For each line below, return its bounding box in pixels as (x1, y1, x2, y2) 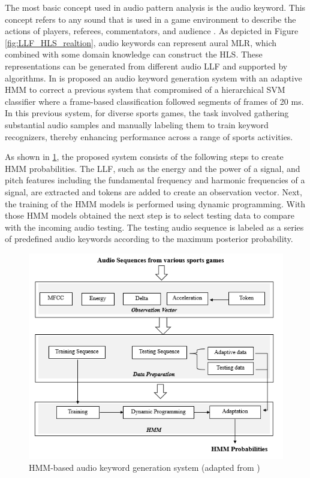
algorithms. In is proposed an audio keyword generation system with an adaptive (5, 71, 302, 84)
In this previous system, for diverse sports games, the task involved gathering (5, 107, 289, 119)
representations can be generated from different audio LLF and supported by (5, 59, 288, 72)
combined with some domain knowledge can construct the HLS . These (5, 48, 263, 60)
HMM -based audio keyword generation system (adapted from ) (29, 461, 260, 474)
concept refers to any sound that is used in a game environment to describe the (5, 13, 296, 25)
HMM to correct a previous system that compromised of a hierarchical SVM (5, 83, 285, 96)
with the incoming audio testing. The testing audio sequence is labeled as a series (5, 220, 304, 233)
